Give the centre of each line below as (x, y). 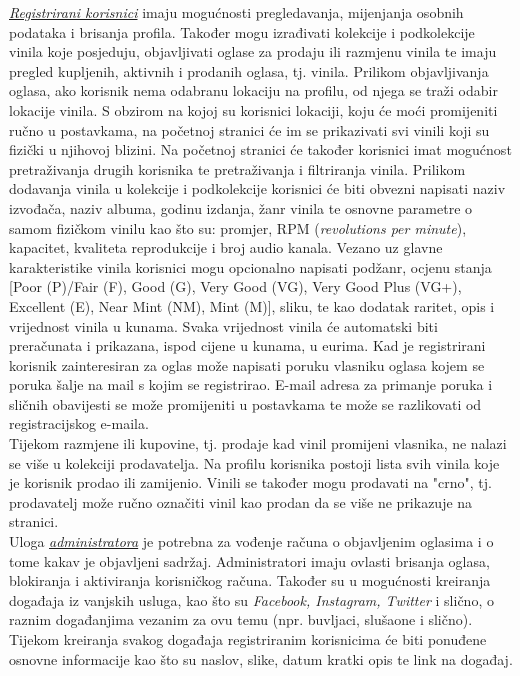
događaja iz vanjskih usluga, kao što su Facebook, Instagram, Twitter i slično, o (251, 599)
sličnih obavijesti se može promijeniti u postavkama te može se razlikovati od (245, 403)
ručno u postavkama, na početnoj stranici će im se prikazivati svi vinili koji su (249, 129)
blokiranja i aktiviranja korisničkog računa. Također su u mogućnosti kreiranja (250, 580)
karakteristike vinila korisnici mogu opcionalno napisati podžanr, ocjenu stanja (250, 266)
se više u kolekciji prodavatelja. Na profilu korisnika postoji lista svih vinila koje (254, 462)
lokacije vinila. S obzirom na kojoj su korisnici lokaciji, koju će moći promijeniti (253, 109)
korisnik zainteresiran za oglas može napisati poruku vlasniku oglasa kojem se (247, 364)
